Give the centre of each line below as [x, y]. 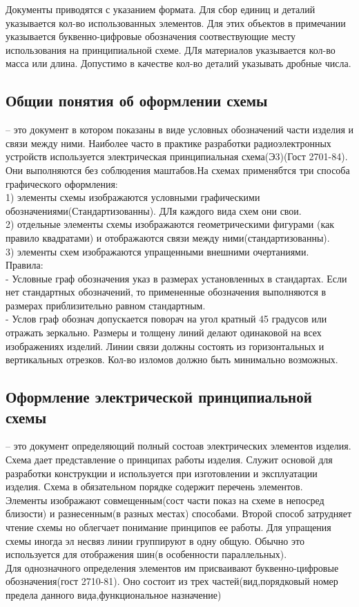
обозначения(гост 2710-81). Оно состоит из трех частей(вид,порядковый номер [172, 581]
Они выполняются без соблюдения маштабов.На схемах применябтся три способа [178, 170]
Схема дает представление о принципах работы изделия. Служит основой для [169, 460]
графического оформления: [62, 183]
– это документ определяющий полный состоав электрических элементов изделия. [178, 446]
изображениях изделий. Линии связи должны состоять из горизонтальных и [165, 346]
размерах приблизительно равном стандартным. [106, 305]
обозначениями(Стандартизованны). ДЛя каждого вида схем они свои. [154, 210]
